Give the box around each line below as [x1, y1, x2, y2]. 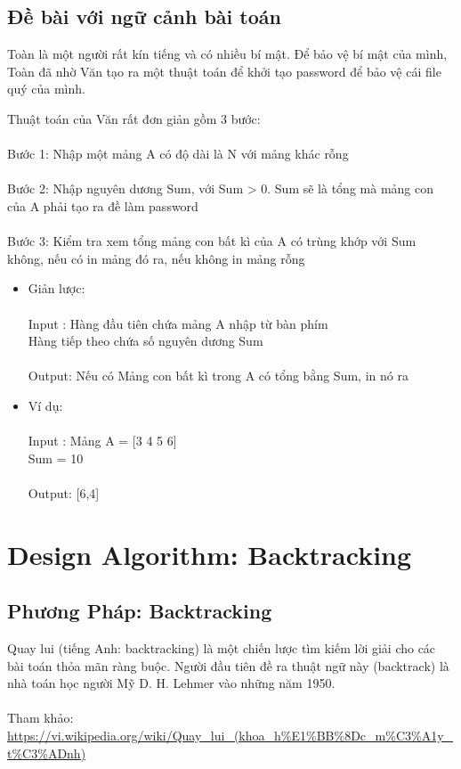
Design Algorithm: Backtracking [7, 536, 412, 572]
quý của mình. [7, 79, 85, 98]
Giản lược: [28, 279, 85, 298]
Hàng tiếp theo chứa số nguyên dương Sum [28, 331, 263, 350]
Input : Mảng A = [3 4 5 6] [28, 431, 177, 450]
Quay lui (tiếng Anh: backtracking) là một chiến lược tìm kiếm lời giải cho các [7, 639, 436, 658]
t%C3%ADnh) [7, 743, 86, 762]
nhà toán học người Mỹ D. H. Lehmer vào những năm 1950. [7, 674, 336, 692]
